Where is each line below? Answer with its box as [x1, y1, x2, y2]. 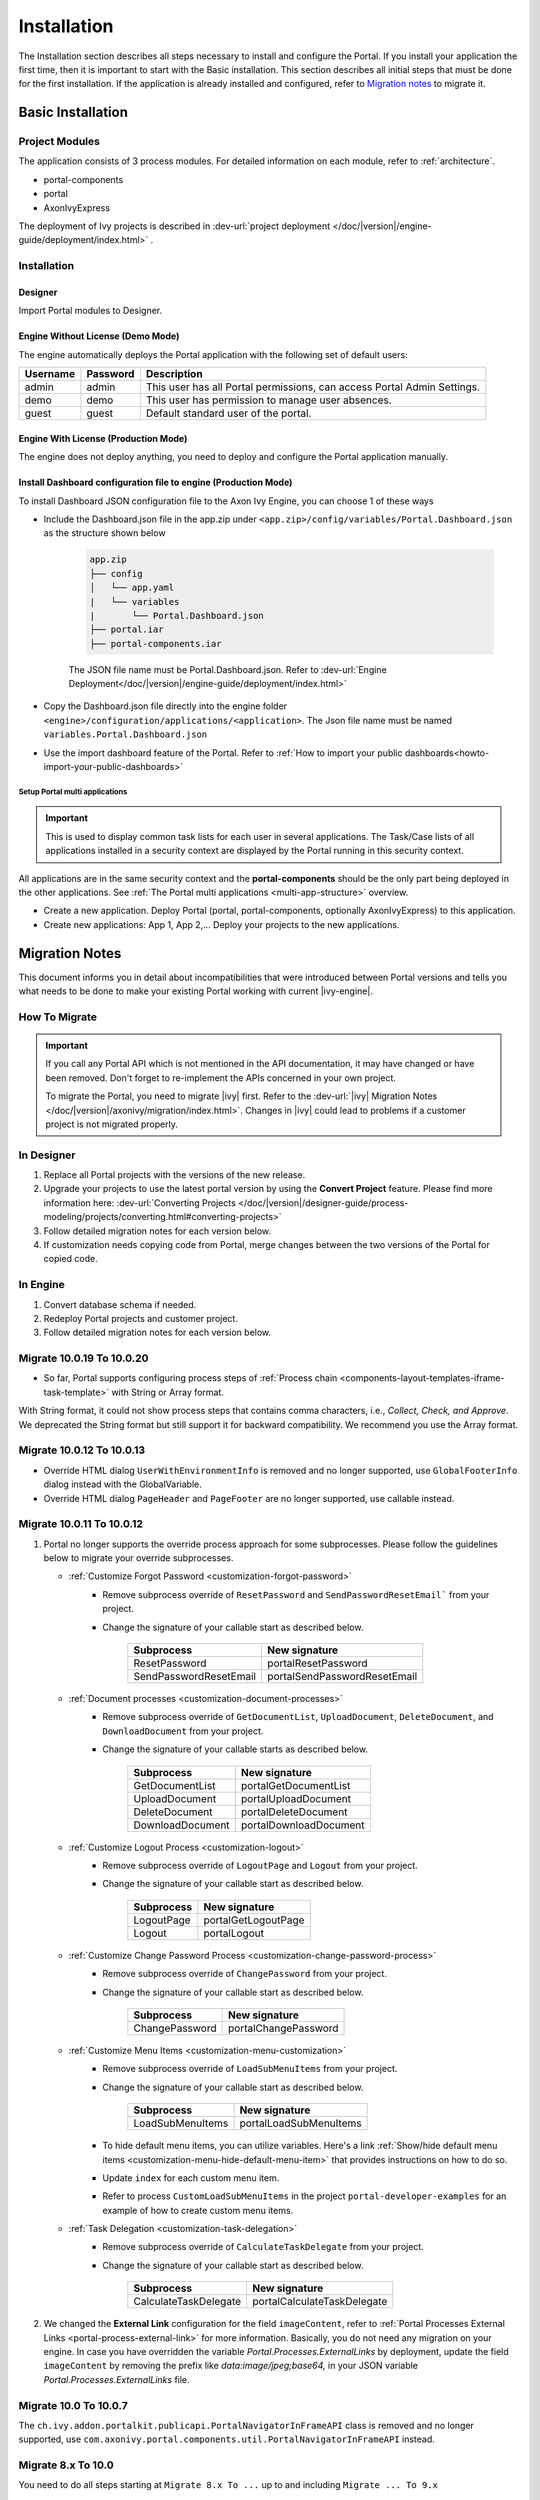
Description [145, 367, 204, 381]
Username [24, 367, 75, 381]
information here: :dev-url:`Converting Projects [43, 1196, 237, 1209]
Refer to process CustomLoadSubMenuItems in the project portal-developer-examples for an [102, 2190, 507, 2202]
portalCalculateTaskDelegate [252, 2295, 388, 2309]
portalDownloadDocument [240, 1818, 365, 1832]
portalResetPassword [266, 1656, 369, 1670]
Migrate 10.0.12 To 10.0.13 [18, 1443, 146, 1457]
